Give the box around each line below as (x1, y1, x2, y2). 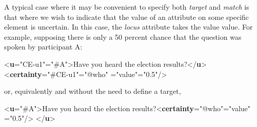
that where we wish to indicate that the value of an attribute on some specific (4, 11, 249, 22)
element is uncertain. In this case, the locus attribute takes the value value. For (4, 21, 253, 32)
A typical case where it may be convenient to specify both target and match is (4, 2, 249, 12)
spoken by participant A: (4, 41, 83, 52)
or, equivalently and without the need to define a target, (4, 86, 181, 96)
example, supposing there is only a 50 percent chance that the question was (4, 31, 242, 42)
